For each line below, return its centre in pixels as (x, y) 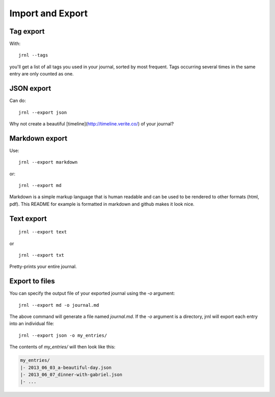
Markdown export (38, 138)
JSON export (30, 88)
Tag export (27, 31)
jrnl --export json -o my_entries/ (63, 335)
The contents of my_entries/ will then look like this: (62, 347)
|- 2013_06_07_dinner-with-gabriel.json (71, 374)
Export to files (32, 281)
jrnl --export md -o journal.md (59, 305)
